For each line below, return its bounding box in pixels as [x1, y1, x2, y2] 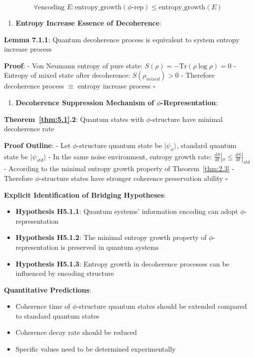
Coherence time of [15, 301, 70, 311]
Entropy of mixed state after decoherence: [4, 70, 130, 80]
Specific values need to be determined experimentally [15, 344, 176, 354]
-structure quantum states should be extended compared [76, 301, 247, 311]
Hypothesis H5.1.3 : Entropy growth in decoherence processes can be [15, 258, 229, 268]
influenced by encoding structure [15, 268, 114, 278]
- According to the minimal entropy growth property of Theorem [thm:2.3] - [4, 163, 234, 174]
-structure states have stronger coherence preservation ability [39, 173, 223, 183]
